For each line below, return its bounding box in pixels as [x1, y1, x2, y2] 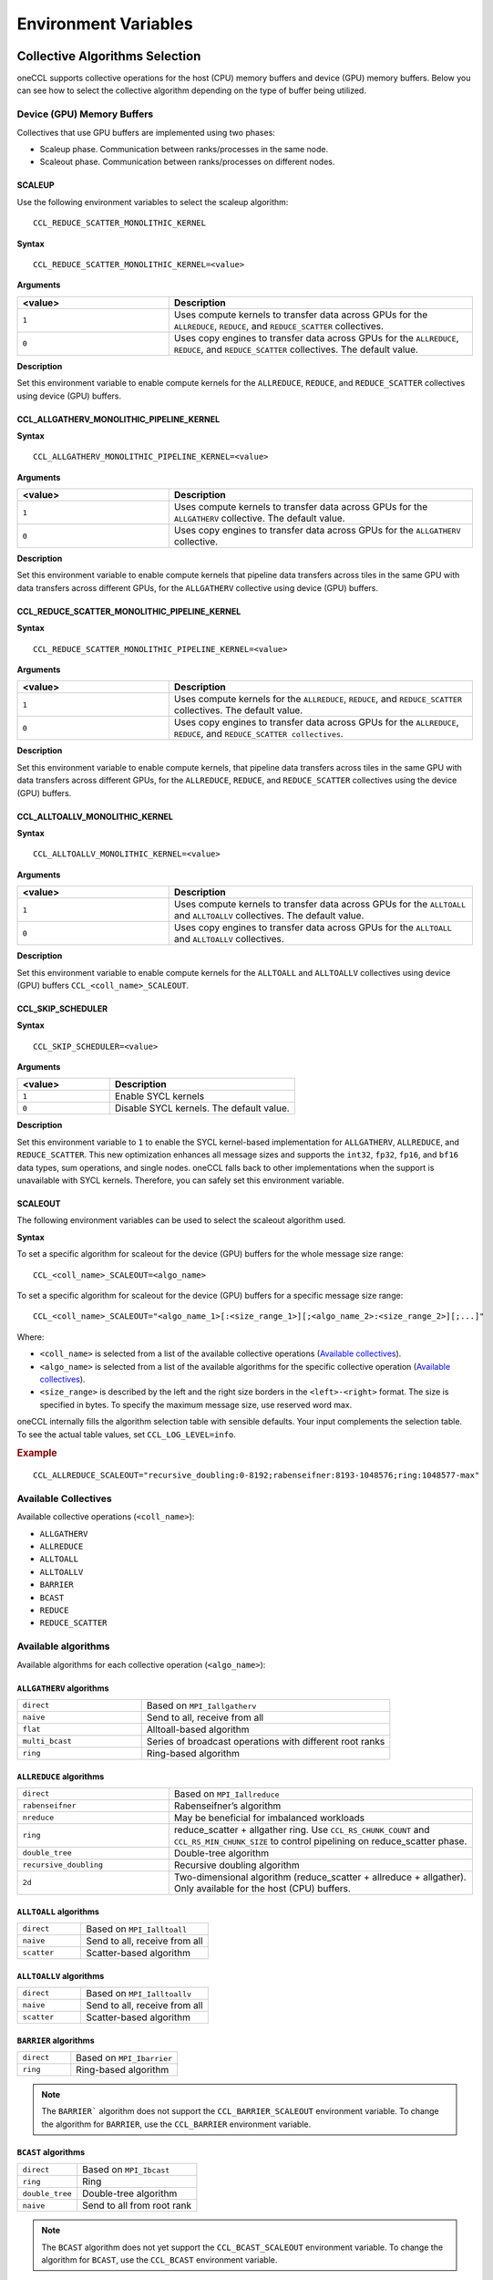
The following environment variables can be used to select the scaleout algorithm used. [16, 1215, 346, 1226]
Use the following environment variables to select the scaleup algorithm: [16, 196, 289, 207]
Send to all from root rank [82, 2199, 191, 2212]
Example [16, 1446, 58, 1459]
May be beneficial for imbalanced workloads [173, 1811, 365, 1824]
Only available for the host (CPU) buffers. [173, 1881, 351, 1894]
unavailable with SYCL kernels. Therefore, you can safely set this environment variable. [16, 1175, 344, 1186]
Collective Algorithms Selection [16, 48, 201, 64]
